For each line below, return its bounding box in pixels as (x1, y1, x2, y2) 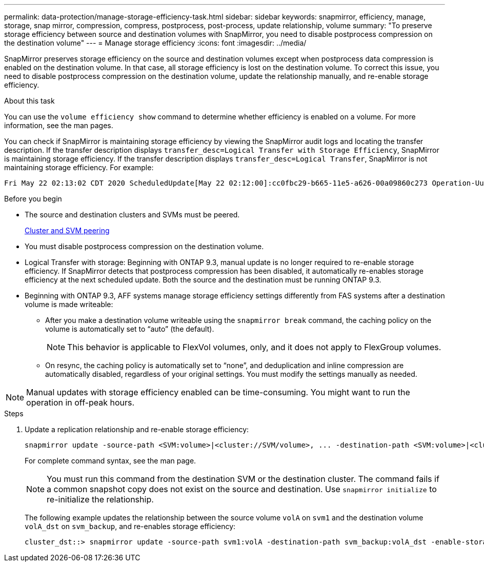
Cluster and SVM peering (25, 226, 110, 235)
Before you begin (4, 194, 62, 203)
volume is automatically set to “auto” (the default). (45, 325, 214, 333)
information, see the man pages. (4, 121, 113, 130)
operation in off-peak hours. (26, 397, 135, 408)
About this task (4, 96, 55, 105)
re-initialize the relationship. (47, 494, 154, 504)
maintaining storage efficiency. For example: (4, 163, 154, 172)
